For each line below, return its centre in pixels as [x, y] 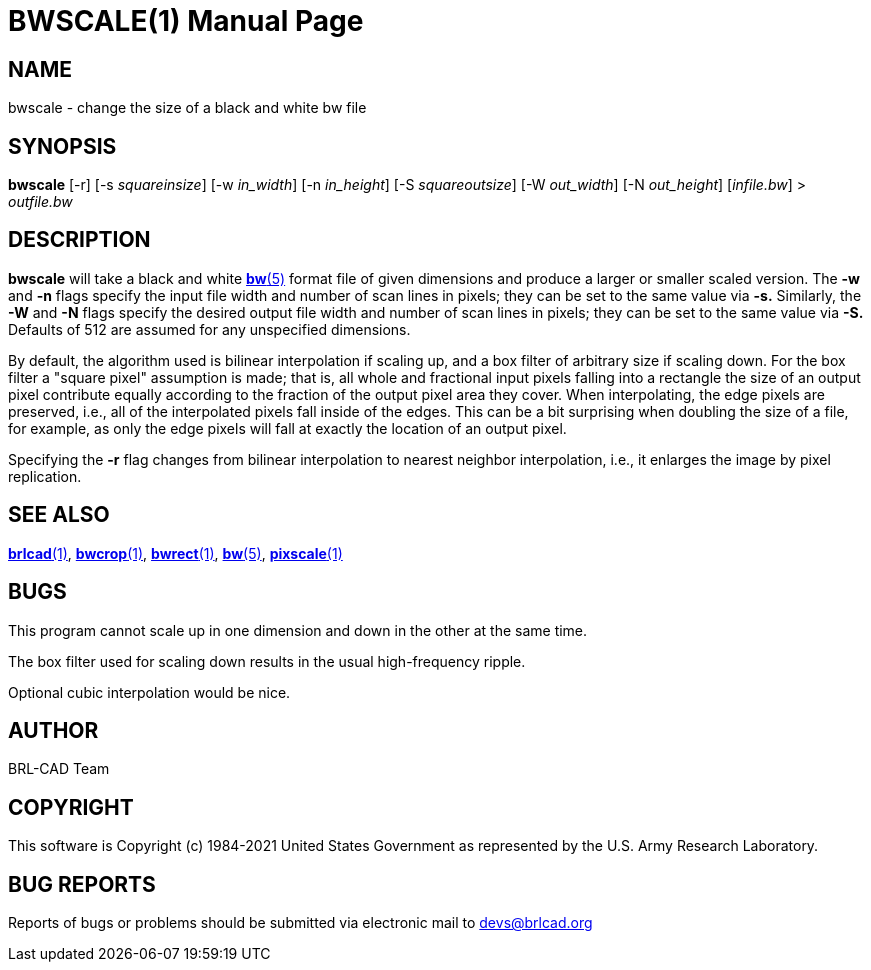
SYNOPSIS [62, 146]
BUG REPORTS [82, 884]
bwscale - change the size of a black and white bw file [187, 108]
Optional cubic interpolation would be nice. [149, 692]
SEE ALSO [59, 515]
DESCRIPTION [79, 240]
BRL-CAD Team [59, 769]
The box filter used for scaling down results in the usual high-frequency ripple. [267, 661]
